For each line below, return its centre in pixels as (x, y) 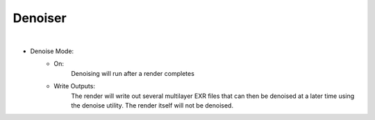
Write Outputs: (74, 86)
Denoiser (40, 18)
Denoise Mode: (52, 51)
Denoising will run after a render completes (133, 73)
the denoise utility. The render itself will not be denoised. (152, 105)
